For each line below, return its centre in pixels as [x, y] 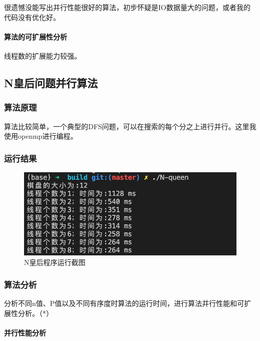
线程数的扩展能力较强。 [43, 55]
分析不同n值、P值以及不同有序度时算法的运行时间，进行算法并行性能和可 [124, 303]
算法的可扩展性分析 [36, 36]
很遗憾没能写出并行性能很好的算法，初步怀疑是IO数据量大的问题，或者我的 [127, 7]
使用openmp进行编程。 [41, 136]
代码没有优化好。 [32, 17]
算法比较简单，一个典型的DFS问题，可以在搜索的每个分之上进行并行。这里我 [130, 126]
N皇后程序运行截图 [55, 262]
